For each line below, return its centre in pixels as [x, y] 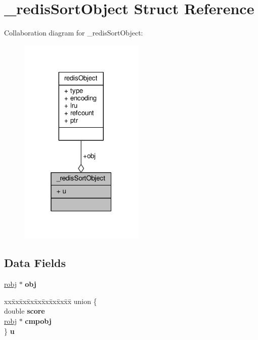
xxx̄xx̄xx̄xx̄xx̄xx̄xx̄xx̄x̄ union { [51, 301]
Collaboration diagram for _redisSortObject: [74, 33]
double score [25, 311]
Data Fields [35, 263]
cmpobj [38, 321]
